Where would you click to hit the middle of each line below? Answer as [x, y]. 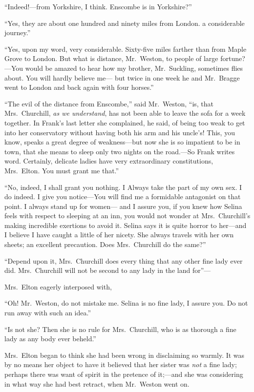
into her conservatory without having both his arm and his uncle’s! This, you [120, 132]
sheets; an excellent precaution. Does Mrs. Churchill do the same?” [105, 244]
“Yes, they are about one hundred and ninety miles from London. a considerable [125, 23]
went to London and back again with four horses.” [79, 87]
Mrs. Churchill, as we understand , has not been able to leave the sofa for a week [125, 113]
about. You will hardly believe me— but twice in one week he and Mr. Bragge [122, 77]
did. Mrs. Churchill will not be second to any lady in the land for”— [108, 270]
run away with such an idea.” [48, 313]
